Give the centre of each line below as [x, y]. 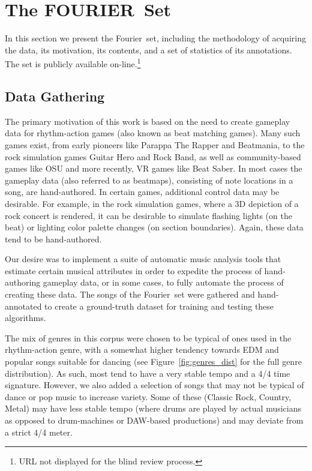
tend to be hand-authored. [53, 238]
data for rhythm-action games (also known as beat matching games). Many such [153, 133]
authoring [23, 282]
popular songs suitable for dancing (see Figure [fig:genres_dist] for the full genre [153, 361]
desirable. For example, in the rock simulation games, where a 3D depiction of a [152, 203]
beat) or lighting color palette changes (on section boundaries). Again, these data [154, 227]
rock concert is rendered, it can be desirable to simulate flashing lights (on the [148, 215]
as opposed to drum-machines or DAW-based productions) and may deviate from [154, 420]
